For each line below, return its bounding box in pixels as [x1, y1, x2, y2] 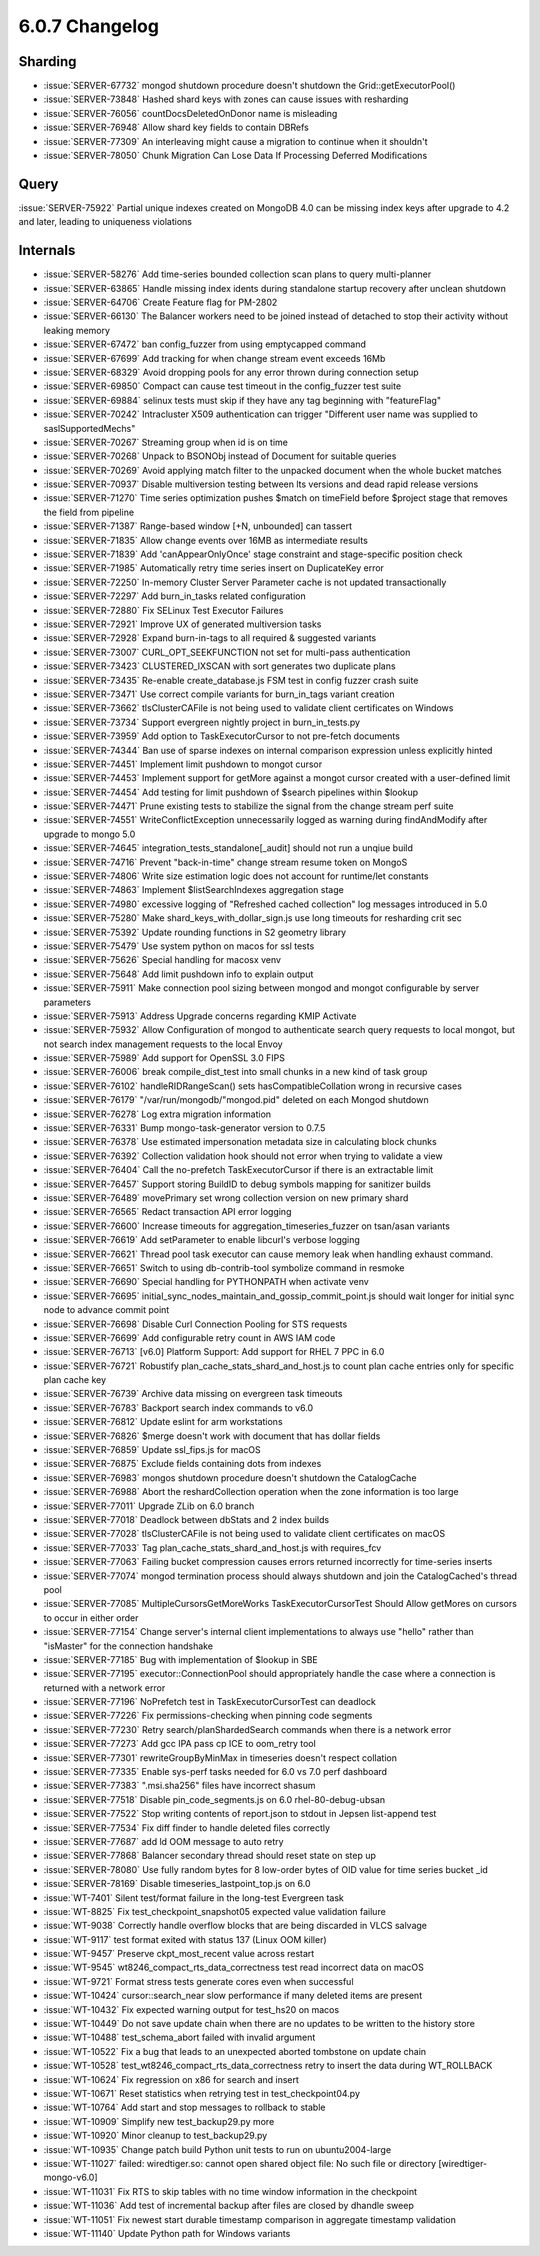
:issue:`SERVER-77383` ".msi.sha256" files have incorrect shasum [43, 1780, 316, 1792]
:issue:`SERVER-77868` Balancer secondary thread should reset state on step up [43, 1850, 377, 1862]
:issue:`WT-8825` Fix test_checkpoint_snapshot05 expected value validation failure [43, 1905, 387, 1917]
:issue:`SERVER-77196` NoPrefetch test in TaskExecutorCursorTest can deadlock [43, 1696, 377, 1708]
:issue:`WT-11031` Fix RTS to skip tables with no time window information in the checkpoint [43, 2185, 418, 2197]
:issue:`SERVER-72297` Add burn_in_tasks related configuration [43, 590, 306, 602]
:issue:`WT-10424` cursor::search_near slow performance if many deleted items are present [43, 1990, 423, 2002]
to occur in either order [43, 1611, 139, 1624]
